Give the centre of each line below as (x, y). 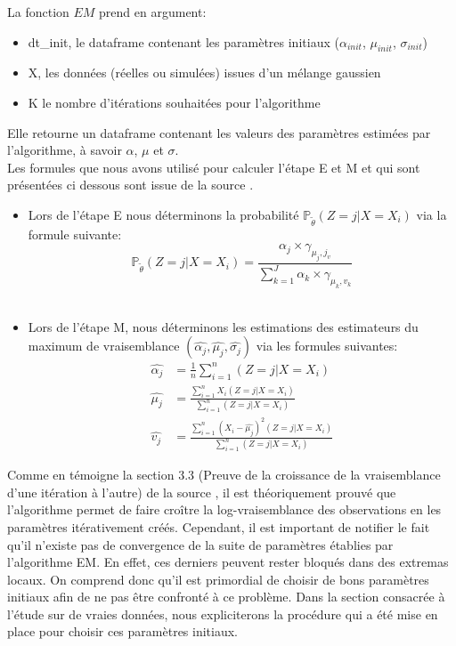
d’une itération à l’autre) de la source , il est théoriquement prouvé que (202, 492)
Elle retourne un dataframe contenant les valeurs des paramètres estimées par (219, 132)
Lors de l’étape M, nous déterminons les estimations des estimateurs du (223, 326)
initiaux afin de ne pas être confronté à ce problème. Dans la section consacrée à (226, 597)
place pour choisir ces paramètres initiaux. (122, 631)
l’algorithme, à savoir (65, 150)
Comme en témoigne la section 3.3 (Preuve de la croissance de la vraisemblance (224, 475)
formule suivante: (75, 234)
